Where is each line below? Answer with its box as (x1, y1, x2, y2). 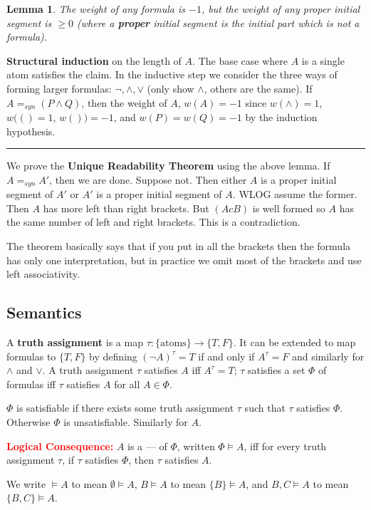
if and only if (198, 348, 255, 363)
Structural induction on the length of (6, 53, 182, 68)
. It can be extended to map (233, 335, 356, 350)
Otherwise (6, 414, 51, 429)
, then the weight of (81, 95, 167, 110)
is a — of (127, 438, 167, 453)
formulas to (6, 348, 56, 363)
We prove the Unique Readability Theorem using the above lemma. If (6, 158, 330, 173)
